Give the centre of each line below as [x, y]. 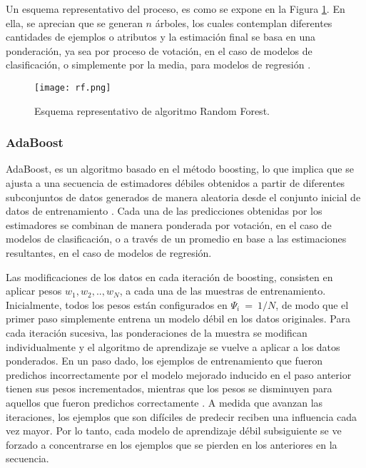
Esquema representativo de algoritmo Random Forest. [152, 110]
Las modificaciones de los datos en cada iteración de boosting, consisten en [169, 276]
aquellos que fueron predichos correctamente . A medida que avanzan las [164, 402]
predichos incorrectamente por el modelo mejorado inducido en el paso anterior [179, 374]
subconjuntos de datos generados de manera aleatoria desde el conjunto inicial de [183, 197]
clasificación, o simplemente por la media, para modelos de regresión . [158, 65]
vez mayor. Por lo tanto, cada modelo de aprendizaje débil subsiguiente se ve [174, 431]
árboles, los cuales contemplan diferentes [244, 22]
